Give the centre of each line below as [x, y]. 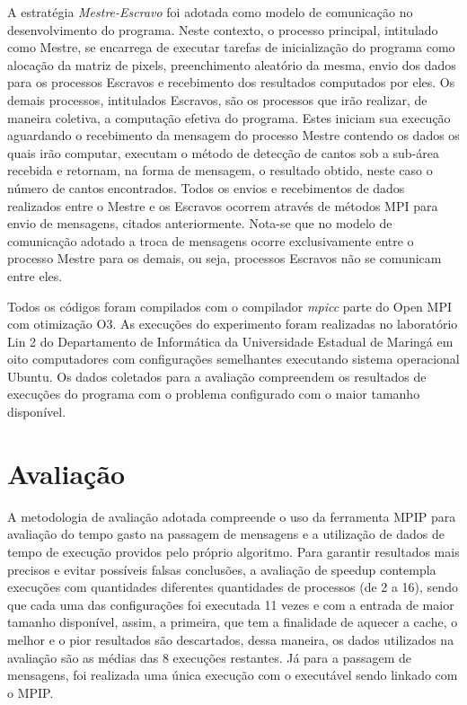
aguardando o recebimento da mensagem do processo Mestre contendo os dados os [233, 135]
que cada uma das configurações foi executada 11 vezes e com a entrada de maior [231, 604]
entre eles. [35, 275]
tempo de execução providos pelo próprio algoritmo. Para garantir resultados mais [233, 551]
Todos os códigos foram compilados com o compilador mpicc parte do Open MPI [229, 306]
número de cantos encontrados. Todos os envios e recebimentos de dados [206, 187]
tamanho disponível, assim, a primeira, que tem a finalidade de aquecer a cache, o [233, 622]
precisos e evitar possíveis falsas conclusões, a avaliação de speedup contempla [222, 569]
